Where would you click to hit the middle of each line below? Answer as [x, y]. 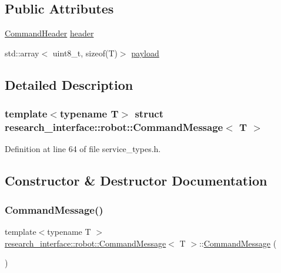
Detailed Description [69, 84]
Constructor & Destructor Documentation [136, 181]
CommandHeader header [49, 33]
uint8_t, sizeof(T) [85, 53]
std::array [22, 53]
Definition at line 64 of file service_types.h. [83, 149]
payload [145, 53]
